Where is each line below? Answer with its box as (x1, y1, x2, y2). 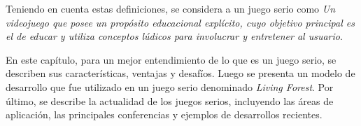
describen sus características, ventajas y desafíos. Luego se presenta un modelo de (6, 66, 355, 80)
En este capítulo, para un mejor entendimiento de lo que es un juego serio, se (6, 52, 337, 66)
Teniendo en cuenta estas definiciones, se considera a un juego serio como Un (6, 1, 336, 15)
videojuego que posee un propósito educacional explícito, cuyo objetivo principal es (6, 15, 355, 29)
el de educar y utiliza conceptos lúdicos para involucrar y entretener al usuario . (6, 29, 343, 43)
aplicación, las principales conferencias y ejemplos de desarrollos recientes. (6, 107, 323, 122)
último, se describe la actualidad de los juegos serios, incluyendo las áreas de (6, 93, 334, 108)
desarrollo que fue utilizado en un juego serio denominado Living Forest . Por (6, 79, 334, 94)
